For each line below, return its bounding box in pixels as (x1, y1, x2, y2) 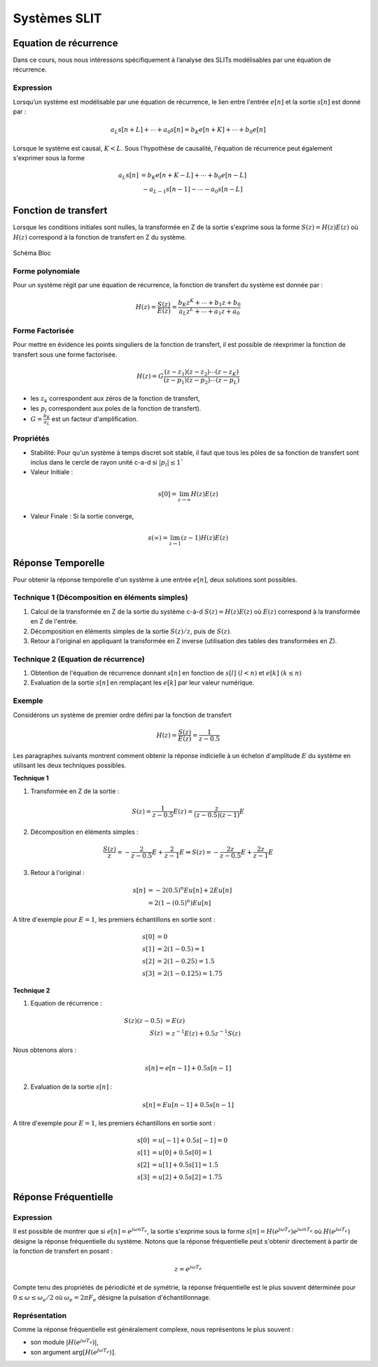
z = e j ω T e (174, 1264, 202, 1273)
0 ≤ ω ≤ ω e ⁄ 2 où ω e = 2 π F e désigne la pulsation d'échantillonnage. (13, 1293, 211, 1303)
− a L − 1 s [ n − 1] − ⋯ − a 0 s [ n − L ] (142, 186, 243, 195)
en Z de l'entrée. (30, 617, 78, 626)
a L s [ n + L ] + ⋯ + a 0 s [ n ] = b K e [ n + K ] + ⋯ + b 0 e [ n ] (110, 126, 266, 135)
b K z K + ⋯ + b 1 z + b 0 (178, 298, 241, 308)
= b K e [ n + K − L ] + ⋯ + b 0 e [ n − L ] (141, 172, 247, 181)
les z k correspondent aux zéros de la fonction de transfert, (30, 394, 200, 404)
